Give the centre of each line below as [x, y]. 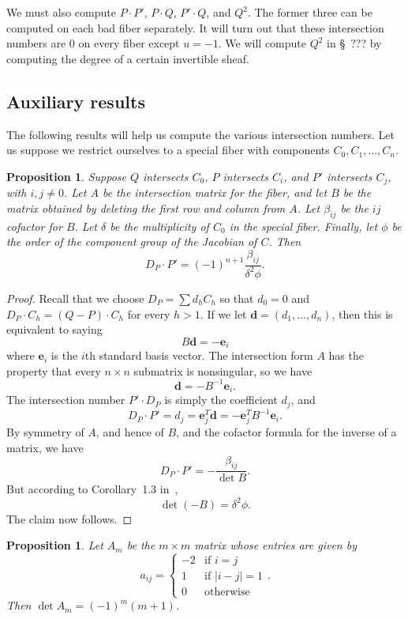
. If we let [223, 313]
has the [346, 355]
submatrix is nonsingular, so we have [223, 370]
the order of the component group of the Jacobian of [132, 242]
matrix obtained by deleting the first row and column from [146, 208]
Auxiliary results [76, 101]
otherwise [227, 593]
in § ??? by [354, 43]
